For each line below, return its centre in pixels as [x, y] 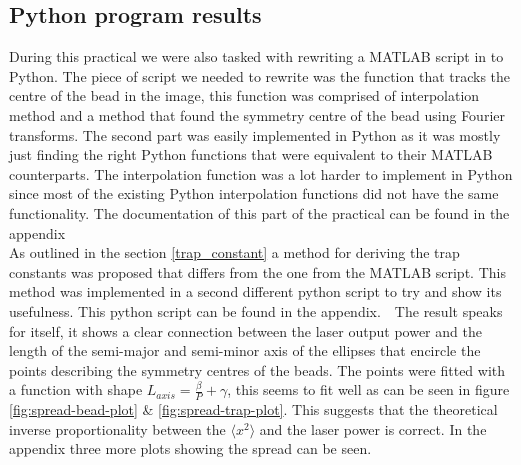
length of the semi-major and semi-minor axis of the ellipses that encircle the [245, 350]
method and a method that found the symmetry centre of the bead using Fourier [257, 114]
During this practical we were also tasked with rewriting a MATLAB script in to [256, 56]
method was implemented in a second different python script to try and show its [255, 291]
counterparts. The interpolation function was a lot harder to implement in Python [261, 173]
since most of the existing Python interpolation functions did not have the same [254, 193]
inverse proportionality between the [117, 428]
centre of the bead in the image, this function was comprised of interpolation [244, 95]
